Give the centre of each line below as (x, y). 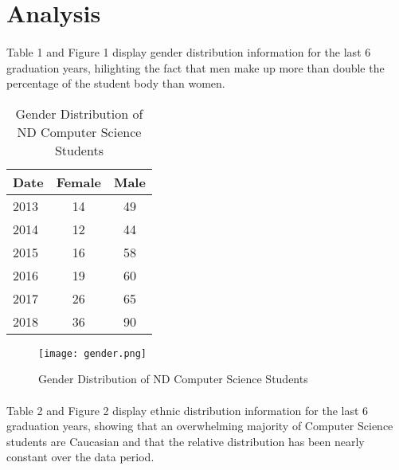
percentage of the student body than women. (116, 83)
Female (78, 182)
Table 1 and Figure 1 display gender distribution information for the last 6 (189, 51)
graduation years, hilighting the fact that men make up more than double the (196, 67)
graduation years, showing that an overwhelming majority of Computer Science (200, 426)
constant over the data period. (80, 457)
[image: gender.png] (93, 353)
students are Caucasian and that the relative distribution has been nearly (186, 441)
